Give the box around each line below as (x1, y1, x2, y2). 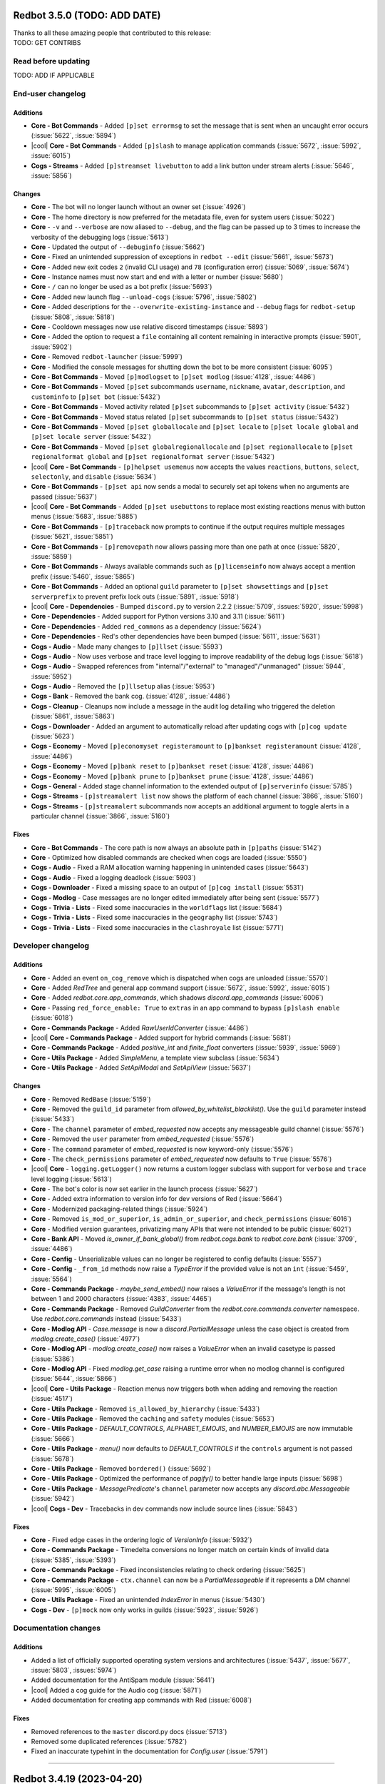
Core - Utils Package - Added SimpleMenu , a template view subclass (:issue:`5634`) (31, 1053, 279, 1062)
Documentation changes (13, 1623, 101, 1633)
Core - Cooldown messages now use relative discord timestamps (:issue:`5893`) (31, 323, 268, 331)
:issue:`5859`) (31, 552, 72, 561)
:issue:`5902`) (31, 343, 73, 351)
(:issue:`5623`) (31, 732, 75, 741)
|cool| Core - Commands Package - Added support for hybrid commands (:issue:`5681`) (31, 1033, 292, 1042)
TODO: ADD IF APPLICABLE (13, 71, 96, 80)
